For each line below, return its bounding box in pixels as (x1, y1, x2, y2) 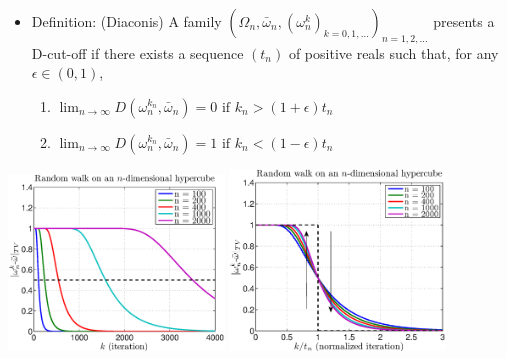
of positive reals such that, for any (288, 42, 499, 63)
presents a (433, 11, 495, 31)
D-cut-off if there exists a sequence (31, 42, 244, 63)
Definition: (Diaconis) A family (31, 11, 222, 31)
